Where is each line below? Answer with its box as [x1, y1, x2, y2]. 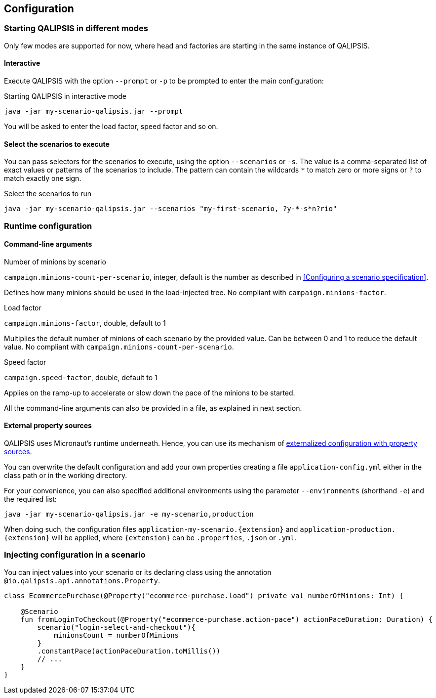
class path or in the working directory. [4, 471, 127, 480]
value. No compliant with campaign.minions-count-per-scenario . [4, 342, 234, 351]
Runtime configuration [4, 220, 92, 231]
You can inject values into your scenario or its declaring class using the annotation [4, 567, 272, 576]
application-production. [300, 525, 396, 534]
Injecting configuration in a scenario [4, 550, 146, 560]
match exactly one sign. [4, 174, 81, 183]
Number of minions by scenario [4, 257, 106, 266]
